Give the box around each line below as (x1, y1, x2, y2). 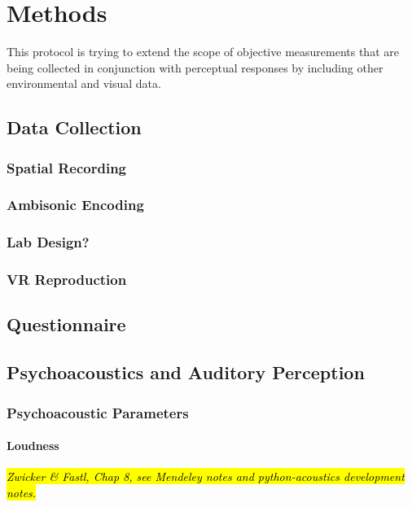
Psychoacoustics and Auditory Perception (7, 360, 365, 385)
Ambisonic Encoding (7, 194, 144, 215)
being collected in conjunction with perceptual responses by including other (7, 59, 384, 76)
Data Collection (7, 115, 142, 140)
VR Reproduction (7, 269, 127, 290)
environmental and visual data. (7, 75, 161, 92)
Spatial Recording (7, 157, 127, 177)
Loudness (7, 437, 59, 454)
